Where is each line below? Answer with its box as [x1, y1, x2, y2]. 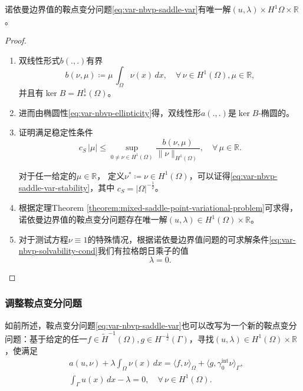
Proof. [5, 34, 27, 47]
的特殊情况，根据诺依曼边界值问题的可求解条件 [87, 233, 269, 245]
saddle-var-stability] [18, 181, 90, 194]
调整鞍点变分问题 [5, 296, 82, 310]
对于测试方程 [18, 233, 68, 245]
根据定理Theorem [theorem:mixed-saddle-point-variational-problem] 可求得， [18, 201, 298, 214]
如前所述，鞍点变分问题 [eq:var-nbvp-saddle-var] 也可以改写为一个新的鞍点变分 [5, 319, 297, 331]
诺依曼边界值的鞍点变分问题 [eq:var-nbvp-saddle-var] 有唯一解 [5, 3, 231, 15]
